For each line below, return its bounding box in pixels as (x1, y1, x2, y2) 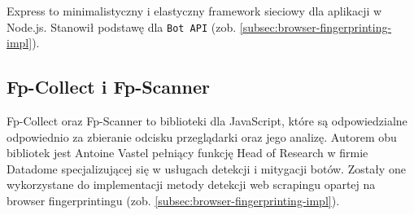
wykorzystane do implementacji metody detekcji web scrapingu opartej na (7, 176, 376, 193)
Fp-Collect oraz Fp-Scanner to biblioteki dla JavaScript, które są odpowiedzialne (7, 112, 407, 129)
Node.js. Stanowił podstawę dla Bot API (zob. (7, 18, 237, 35)
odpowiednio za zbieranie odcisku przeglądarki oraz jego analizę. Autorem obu (7, 128, 397, 145)
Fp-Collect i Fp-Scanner (7, 74, 210, 99)
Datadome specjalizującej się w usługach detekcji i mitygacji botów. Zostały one (7, 160, 406, 177)
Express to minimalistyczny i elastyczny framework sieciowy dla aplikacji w (7, 2, 382, 19)
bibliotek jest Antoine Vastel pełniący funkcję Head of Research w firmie (7, 144, 368, 161)
